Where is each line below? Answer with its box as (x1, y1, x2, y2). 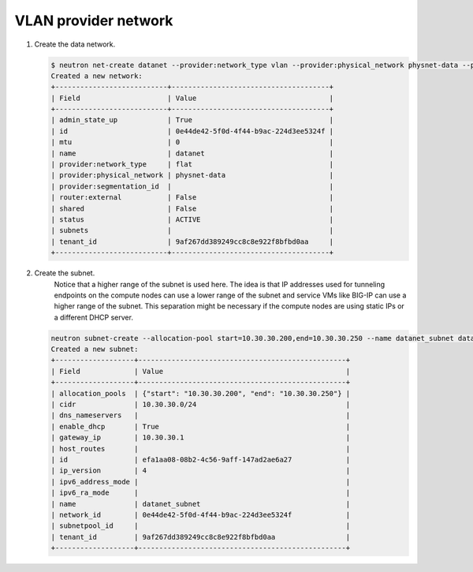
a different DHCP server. (54, 312, 134, 322)
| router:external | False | (50, 193, 334, 202)
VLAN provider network (14, 12, 173, 29)
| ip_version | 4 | (50, 466, 351, 475)
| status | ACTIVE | (50, 215, 334, 224)
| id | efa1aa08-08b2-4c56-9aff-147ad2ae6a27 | (50, 455, 351, 464)
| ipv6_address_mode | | (50, 477, 351, 486)
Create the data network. (34, 39, 116, 49)
